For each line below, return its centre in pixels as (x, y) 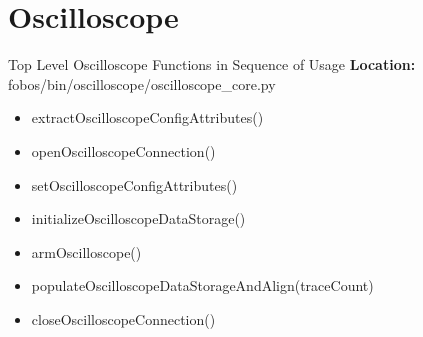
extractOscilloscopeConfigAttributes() (147, 117)
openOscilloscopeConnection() (123, 150)
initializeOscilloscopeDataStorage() (138, 218)
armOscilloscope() (86, 251)
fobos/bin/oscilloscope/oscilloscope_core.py (142, 83)
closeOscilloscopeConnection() (123, 318)
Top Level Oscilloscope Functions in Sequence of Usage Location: (212, 64)
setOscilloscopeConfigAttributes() (134, 184)
